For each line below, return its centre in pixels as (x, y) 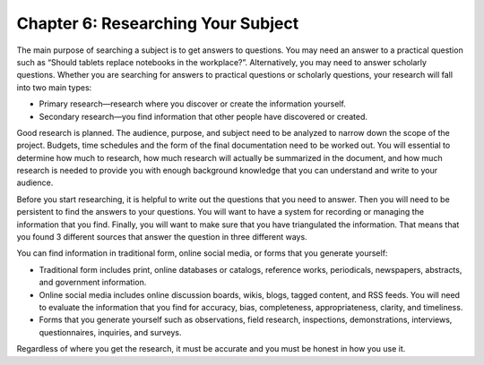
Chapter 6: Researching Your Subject (158, 23)
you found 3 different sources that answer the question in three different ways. (162, 237)
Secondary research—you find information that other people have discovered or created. (203, 116)
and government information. (93, 283)
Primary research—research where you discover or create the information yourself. (193, 104)
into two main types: (54, 87)
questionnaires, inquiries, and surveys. (110, 332)
